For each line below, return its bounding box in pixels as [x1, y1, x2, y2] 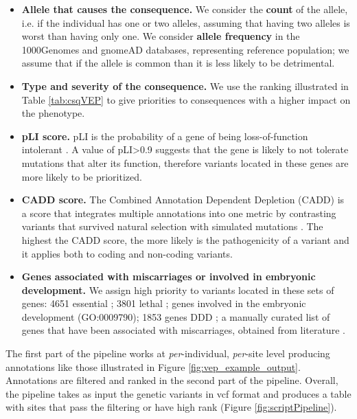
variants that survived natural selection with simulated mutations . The [21, 219, 323, 234]
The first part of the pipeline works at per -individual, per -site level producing [5, 346, 330, 361]
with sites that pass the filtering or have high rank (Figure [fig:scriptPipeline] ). [5, 400, 337, 414]
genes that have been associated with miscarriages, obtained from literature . [21, 323, 345, 337]
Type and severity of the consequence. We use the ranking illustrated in [21, 78, 349, 93]
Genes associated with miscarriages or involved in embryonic [21, 269, 316, 284]
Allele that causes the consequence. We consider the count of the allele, [21, 2, 348, 16]
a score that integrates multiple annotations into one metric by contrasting [21, 205, 336, 220]
